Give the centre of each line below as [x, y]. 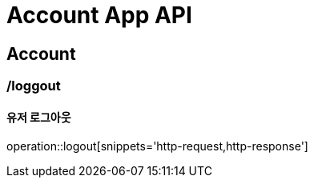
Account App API [99, 15]
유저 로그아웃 [39, 117]
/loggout [34, 86]
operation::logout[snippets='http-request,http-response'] [157, 146]
